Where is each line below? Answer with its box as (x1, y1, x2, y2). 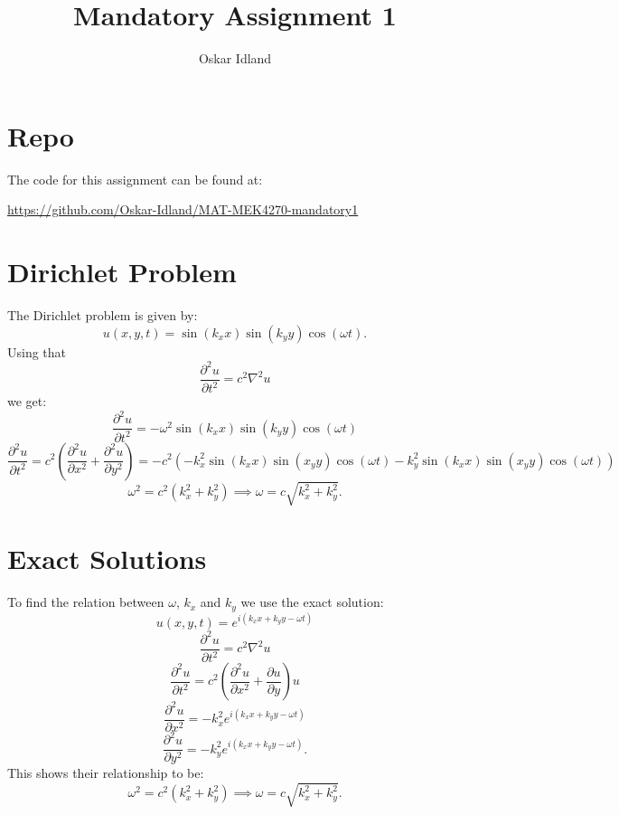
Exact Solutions (7, 540, 207, 577)
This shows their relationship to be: (7, 763, 204, 782)
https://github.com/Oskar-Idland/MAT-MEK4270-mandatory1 (7, 200, 359, 219)
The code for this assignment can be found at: (7, 169, 263, 188)
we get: (7, 392, 47, 411)
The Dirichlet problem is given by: (7, 305, 198, 324)
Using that (7, 342, 67, 361)
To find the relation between (7, 592, 164, 611)
